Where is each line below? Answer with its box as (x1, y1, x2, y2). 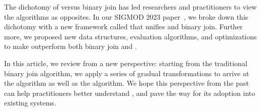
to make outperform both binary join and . (4, 41, 137, 51)
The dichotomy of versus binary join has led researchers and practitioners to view (4, 2, 257, 12)
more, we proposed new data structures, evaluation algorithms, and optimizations (4, 31, 257, 41)
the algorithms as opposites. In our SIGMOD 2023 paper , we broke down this (4, 11, 248, 22)
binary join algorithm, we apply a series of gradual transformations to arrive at (4, 68, 249, 78)
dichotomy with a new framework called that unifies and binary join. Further (4, 21, 243, 32)
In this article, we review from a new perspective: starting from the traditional (4, 58, 247, 68)
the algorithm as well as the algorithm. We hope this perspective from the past (4, 78, 249, 88)
